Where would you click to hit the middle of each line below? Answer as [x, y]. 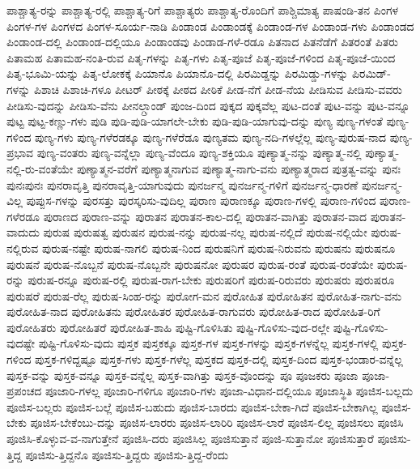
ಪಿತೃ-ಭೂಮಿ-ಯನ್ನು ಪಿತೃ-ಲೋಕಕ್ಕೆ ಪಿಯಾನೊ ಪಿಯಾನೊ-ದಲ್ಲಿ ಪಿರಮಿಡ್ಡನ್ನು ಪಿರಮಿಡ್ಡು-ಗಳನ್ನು [178, 73]
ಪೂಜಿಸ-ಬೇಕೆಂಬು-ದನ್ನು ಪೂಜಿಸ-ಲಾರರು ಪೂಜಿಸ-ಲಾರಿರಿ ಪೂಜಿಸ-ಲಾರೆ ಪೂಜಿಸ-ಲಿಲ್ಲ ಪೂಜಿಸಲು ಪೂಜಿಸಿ [217, 422]
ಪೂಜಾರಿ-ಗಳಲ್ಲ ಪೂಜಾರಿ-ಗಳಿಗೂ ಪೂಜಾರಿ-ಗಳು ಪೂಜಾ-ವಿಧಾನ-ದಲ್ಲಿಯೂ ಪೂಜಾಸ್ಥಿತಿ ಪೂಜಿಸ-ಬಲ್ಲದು [229, 391]
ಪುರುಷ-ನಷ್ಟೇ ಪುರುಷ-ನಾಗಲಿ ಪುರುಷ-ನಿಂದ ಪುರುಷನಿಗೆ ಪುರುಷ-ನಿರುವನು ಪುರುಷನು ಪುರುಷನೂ [218, 247]
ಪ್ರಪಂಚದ [24, 391]
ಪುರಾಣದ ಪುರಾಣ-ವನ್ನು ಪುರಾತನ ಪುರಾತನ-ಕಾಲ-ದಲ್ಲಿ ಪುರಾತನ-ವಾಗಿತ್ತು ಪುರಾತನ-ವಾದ [205, 216]
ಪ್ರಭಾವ [20, 153]
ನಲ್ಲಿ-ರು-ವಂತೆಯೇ [40, 168]
